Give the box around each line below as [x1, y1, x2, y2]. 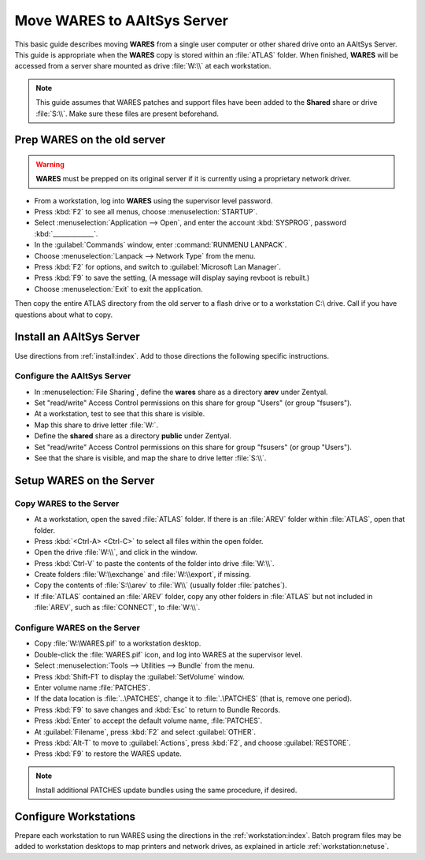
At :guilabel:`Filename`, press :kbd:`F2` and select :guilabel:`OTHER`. [34, 727, 256, 736]
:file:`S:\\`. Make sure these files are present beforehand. [35, 109, 220, 118]
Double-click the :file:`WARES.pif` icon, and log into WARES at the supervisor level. [34, 650, 303, 659]
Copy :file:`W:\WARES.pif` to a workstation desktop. [34, 638, 201, 648]
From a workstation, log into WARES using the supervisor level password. [34, 195, 273, 205]
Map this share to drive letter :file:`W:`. [34, 420, 159, 430]
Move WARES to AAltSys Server [14, 12, 228, 29]
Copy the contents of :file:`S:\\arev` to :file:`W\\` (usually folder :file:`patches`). [34, 580, 287, 590]
